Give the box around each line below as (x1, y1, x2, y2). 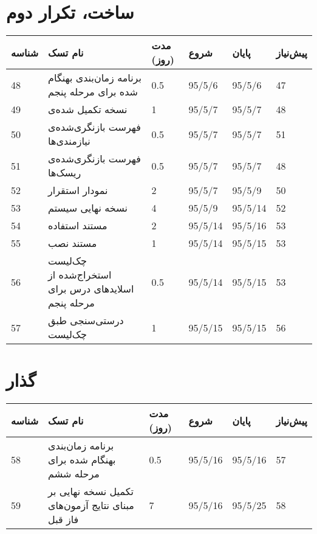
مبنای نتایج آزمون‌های (48, 498, 134, 513)
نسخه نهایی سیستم (48, 201, 128, 215)
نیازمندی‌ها (48, 134, 90, 148)
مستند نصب (48, 236, 97, 251)
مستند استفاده (48, 218, 107, 233)
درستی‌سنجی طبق (48, 313, 124, 328)
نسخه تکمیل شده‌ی (48, 102, 128, 117)
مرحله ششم (48, 466, 100, 481)
